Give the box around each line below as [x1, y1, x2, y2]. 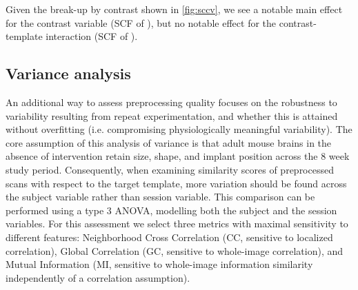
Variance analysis [6, 63, 131, 84]
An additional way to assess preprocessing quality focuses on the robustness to [6, 94, 337, 109]
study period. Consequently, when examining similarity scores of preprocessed [6, 162, 334, 176]
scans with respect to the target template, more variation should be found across [6, 176, 347, 190]
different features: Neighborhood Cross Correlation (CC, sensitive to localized [6, 229, 333, 244]
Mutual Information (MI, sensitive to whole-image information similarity [6, 257, 313, 271]
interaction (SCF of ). [46, 29, 138, 43]
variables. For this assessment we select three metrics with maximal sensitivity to [6, 216, 348, 231]
